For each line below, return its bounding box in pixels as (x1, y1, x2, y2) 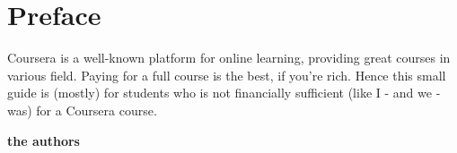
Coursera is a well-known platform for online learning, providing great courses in (7, 48, 451, 67)
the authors (7, 131, 80, 149)
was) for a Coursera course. (7, 100, 157, 119)
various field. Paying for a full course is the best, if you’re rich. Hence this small (7, 65, 446, 84)
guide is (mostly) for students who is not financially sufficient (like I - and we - (7, 83, 441, 102)
